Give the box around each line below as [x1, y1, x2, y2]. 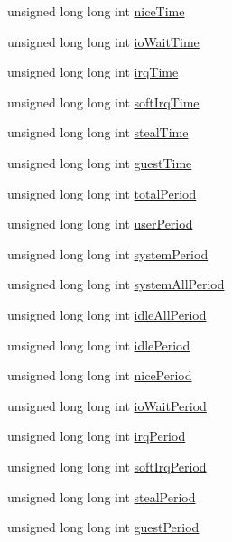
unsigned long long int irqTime [7, 62, 179, 81]
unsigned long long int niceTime [7, 2, 185, 20]
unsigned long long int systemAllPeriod [7, 275, 225, 294]
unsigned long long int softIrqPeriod [7, 456, 207, 475]
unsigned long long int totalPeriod [7, 183, 197, 202]
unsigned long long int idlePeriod [7, 335, 190, 354]
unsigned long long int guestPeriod [7, 518, 200, 537]
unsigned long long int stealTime [7, 123, 189, 142]
